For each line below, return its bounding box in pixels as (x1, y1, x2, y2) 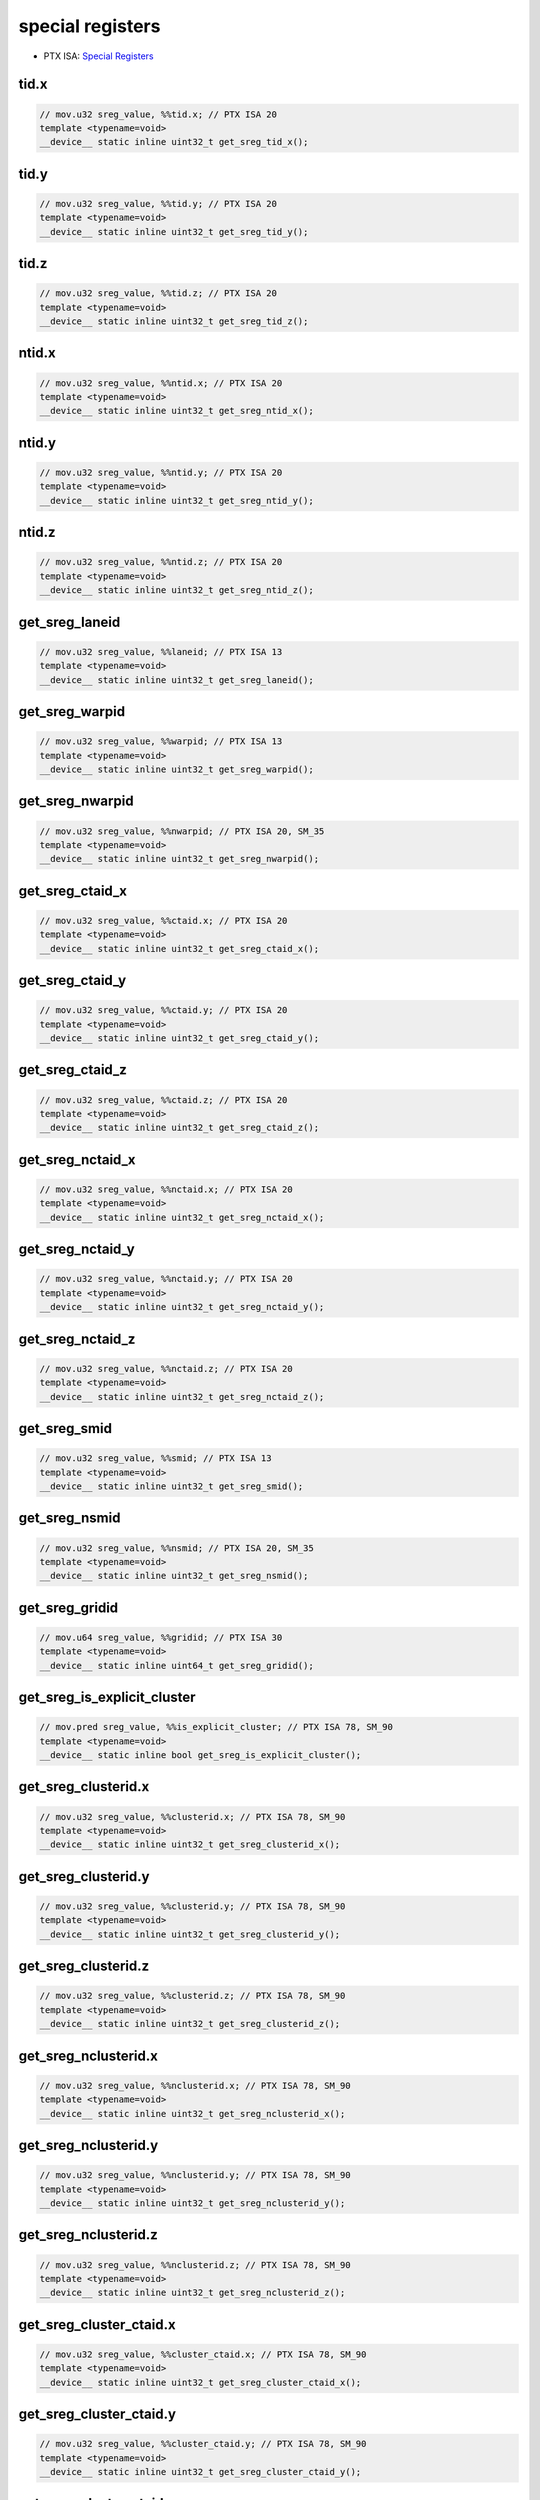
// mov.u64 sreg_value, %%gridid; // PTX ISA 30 (39, 1631, 283, 1643)
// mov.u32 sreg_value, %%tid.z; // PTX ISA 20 (39, 288, 277, 299)
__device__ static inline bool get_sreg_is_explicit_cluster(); (39, 1750, 362, 1761)
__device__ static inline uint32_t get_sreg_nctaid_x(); (39, 1211, 325, 1223)
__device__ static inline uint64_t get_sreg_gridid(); (39, 1660, 314, 1671)
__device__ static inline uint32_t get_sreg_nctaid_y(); (39, 1301, 325, 1313)
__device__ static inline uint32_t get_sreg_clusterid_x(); (39, 1839, 341, 1850)
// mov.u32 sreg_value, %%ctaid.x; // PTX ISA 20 (39, 915, 288, 926)
